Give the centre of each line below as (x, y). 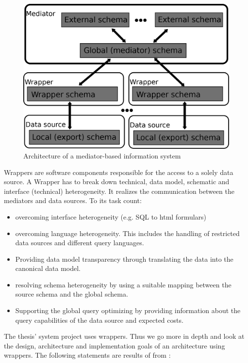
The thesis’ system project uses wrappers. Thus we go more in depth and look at (124, 336)
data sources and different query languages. (80, 243)
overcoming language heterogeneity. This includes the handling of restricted (127, 233)
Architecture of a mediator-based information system (102, 155)
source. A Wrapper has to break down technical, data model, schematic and (117, 181)
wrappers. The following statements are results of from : (87, 355)
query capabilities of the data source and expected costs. (99, 320)
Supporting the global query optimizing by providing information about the (128, 310)
